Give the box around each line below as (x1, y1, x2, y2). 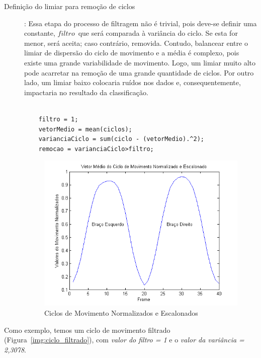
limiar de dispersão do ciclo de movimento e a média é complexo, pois (24, 47, 239, 58)
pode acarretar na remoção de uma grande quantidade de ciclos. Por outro (24, 67, 254, 78)
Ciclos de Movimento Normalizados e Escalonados (44, 307, 198, 318)
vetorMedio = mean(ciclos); (38, 125, 132, 133)
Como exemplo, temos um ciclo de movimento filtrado (4, 324, 170, 335)
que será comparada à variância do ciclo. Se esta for (78, 28, 238, 38)
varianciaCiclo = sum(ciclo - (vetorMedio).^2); (38, 135, 204, 143)
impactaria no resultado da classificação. (24, 87, 148, 97)
